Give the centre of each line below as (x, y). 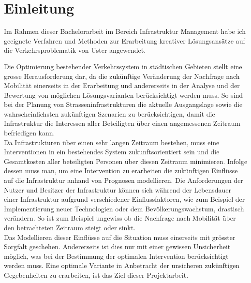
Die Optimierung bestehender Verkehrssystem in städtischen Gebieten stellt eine (123, 66)
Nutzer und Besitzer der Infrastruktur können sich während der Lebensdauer (118, 189)
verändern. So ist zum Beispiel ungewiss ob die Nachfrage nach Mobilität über (120, 218)
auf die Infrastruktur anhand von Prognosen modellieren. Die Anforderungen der (124, 180)
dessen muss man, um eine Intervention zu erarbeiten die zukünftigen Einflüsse (121, 171)
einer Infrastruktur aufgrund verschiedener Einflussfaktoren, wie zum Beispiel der (125, 199)
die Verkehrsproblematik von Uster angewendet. (75, 50)
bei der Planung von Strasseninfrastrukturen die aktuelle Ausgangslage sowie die (123, 104)
